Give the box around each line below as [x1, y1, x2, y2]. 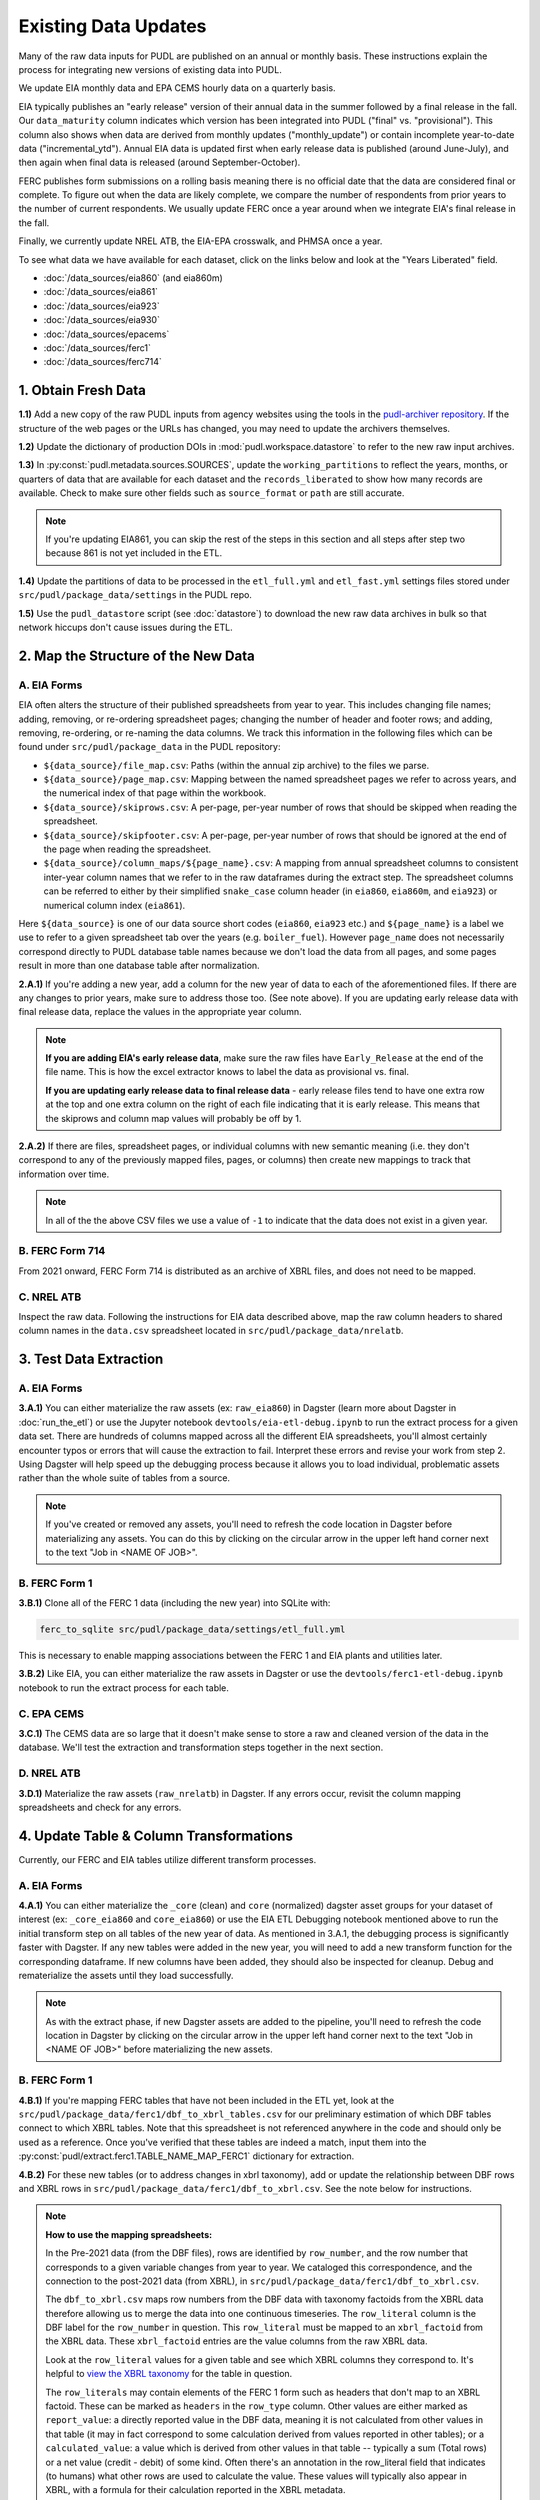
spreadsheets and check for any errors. [18, 1801, 182, 1813]
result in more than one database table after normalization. [18, 960, 260, 972]
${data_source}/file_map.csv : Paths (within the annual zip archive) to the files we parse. [43, 759, 430, 771]
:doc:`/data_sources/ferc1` [43, 341, 152, 354]
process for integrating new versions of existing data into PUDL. [18, 63, 282, 75]
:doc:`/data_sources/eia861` [43, 286, 159, 298]
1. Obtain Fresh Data [18, 382, 147, 399]
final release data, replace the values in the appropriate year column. [18, 1006, 302, 1018]
